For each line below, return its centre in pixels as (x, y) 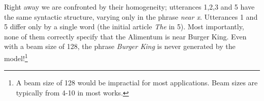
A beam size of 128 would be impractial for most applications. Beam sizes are (137, 83)
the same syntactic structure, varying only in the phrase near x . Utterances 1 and (131, 16)
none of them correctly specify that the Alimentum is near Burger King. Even (125, 36)
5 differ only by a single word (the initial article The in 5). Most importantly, (124, 27)
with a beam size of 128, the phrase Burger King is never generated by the (120, 46)
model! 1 (16, 57)
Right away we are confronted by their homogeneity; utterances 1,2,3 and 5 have (129, 7)
